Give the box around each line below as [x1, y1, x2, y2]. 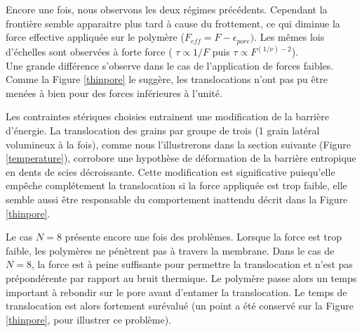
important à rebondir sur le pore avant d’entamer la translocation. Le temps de [6, 284, 347, 299]
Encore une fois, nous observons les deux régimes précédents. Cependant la [6, 2, 328, 16]
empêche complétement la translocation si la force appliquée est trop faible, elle [6, 178, 347, 193]
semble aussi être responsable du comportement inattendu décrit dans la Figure [6, 192, 348, 207]
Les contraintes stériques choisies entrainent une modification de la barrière [6, 109, 329, 124]
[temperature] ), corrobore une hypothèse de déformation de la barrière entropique [6, 151, 356, 165]
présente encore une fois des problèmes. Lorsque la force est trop [65, 229, 342, 244]
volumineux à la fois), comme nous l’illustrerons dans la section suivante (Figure [6, 136, 351, 151]
